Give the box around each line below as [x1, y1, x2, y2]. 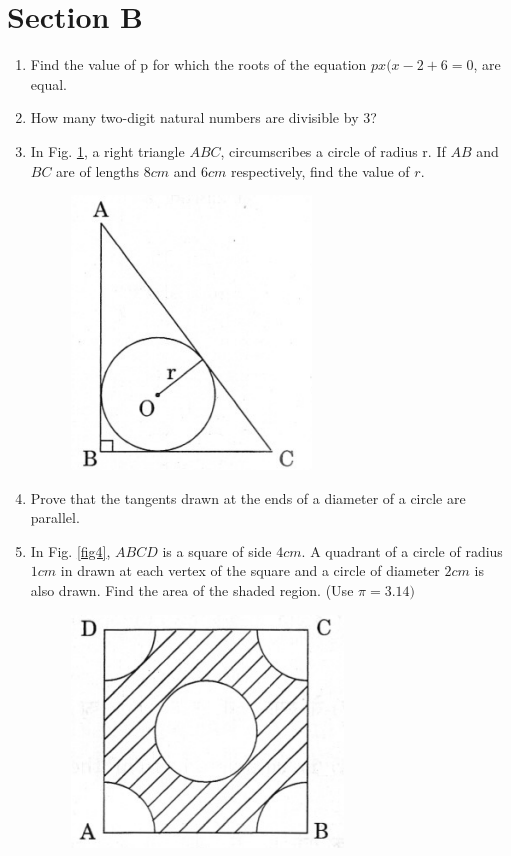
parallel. [30, 507, 80, 528]
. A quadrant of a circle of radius [301, 540, 503, 561]
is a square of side [162, 540, 272, 561]
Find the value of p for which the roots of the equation [30, 54, 367, 75]
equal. [30, 73, 67, 94]
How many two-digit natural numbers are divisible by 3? [30, 107, 377, 128]
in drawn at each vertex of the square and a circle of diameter [60, 560, 440, 581]
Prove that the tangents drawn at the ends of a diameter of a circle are [30, 487, 466, 508]
